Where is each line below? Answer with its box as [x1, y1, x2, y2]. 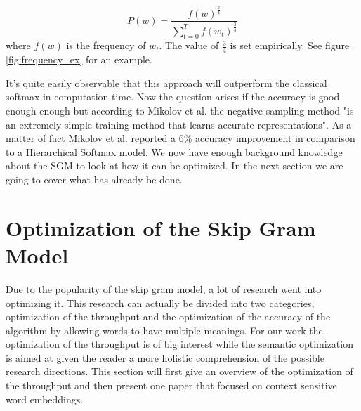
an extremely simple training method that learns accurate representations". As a [6, 117, 352, 131]
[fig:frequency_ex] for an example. [6, 52, 152, 67]
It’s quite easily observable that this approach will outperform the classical [6, 75, 327, 90]
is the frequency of [66, 38, 146, 53]
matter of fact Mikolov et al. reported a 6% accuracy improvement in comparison [6, 131, 355, 145]
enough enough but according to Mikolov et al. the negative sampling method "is [6, 103, 354, 118]
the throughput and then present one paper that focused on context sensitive [6, 378, 337, 393]
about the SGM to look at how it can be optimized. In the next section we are [6, 158, 343, 173]
